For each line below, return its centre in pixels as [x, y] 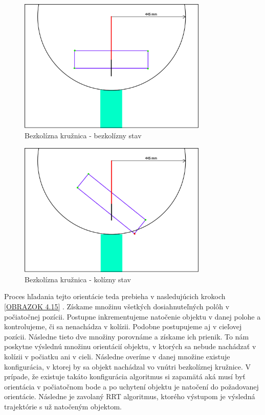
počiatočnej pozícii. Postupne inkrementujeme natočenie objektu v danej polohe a [132, 316]
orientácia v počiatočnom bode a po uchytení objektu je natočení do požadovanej [131, 386]
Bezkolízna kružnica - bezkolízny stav [83, 136]
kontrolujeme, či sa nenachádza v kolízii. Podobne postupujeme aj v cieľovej [123, 326]
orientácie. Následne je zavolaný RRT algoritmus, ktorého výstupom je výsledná [130, 396]
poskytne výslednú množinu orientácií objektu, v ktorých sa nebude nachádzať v [130, 346]
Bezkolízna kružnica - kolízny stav [78, 279]
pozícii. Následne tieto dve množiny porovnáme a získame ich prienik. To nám [127, 336]
